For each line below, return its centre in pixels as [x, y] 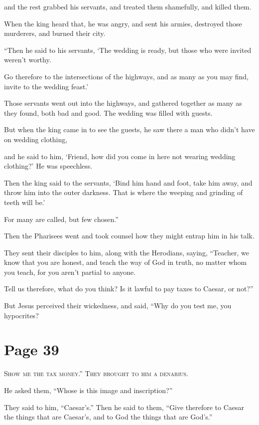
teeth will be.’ [25, 202]
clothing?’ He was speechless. [48, 166]
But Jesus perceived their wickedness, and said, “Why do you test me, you [118, 306]
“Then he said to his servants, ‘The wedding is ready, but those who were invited [128, 50]
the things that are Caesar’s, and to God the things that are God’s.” [108, 417]
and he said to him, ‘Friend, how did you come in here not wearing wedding [120, 156]
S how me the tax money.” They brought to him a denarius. [96, 373]
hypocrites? [21, 315]
